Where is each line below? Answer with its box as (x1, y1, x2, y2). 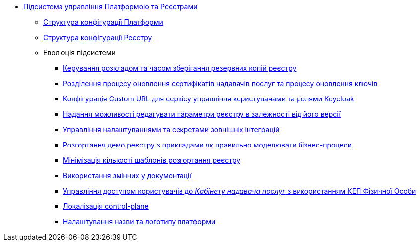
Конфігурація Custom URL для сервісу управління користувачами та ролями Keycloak (63, 95, 354, 103)
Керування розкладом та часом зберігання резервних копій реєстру (63, 64, 297, 72)
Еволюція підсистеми (43, 49, 116, 57)
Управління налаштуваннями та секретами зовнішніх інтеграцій (63, 125, 280, 134)
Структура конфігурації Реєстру (43, 33, 152, 42)
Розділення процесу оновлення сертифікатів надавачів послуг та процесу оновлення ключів (63, 79, 378, 88)
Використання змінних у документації (63, 171, 192, 180)
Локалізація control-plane (63, 202, 149, 210)
